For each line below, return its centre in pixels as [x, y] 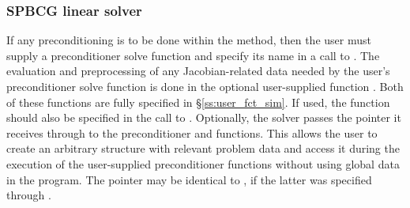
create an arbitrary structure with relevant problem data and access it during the [203, 148]
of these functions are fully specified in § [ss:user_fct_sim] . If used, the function [198, 102]
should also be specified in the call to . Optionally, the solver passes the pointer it [204, 117]
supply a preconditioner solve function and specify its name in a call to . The [193, 55]
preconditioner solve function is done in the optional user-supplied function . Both [205, 86]
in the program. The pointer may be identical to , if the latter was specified [189, 179]
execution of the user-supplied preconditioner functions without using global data [203, 163]
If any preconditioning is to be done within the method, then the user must [189, 40]
